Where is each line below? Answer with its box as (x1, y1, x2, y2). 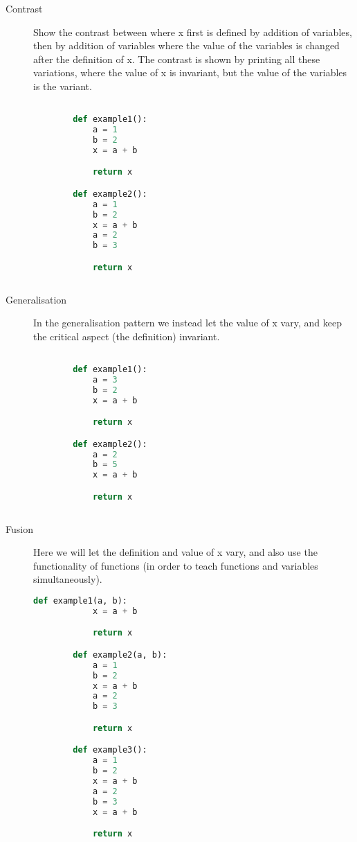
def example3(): (73, 745, 147, 755)
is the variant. (33, 78, 92, 93)
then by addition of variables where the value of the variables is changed (33, 38, 340, 53)
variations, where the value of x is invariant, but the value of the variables (33, 65, 347, 80)
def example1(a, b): (33, 595, 128, 606)
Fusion (6, 521, 33, 536)
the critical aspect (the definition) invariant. (33, 328, 220, 343)
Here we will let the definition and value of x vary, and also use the (33, 545, 318, 559)
